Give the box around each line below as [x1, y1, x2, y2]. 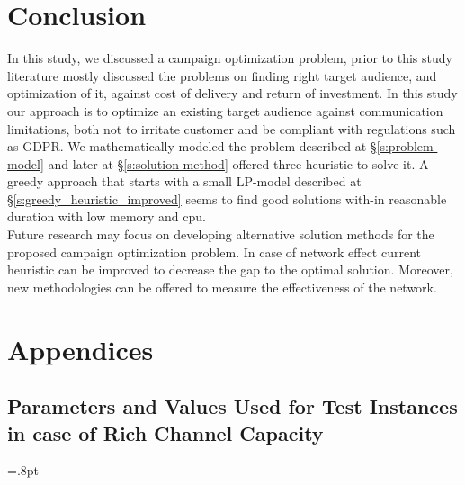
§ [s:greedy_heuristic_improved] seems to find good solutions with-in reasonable [7, 189, 447, 208]
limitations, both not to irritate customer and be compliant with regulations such [7, 119, 456, 138]
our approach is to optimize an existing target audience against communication [7, 101, 443, 120]
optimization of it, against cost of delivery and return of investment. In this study [7, 84, 458, 103]
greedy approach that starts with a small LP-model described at [7, 172, 362, 191]
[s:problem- [376, 137, 438, 156]
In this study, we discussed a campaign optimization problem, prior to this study [7, 49, 452, 67]
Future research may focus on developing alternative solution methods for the [7, 225, 434, 244]
